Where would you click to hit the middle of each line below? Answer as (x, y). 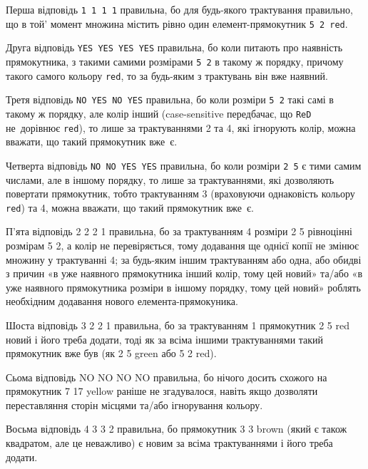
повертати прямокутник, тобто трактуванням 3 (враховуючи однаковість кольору (180, 194)
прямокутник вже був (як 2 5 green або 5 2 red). (111, 353)
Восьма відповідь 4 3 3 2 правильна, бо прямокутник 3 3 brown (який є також (177, 429)
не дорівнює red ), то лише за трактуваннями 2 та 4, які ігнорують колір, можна (181, 127)
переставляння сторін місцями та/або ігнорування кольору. (134, 404)
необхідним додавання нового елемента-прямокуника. (122, 301)
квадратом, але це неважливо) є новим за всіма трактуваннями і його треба (169, 443)
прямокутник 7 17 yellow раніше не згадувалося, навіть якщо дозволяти (162, 391)
